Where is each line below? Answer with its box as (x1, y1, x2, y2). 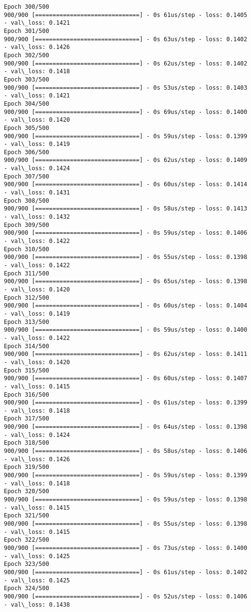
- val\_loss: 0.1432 (4, 213, 70, 221)
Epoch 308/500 (4, 197, 50, 204)
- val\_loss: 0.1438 (4, 601, 70, 608)
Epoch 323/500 (4, 561, 50, 568)
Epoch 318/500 (4, 439, 50, 447)
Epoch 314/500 (4, 342, 50, 350)
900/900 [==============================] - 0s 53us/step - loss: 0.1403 (4, 84, 248, 91)
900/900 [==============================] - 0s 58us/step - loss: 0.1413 (4, 205, 248, 212)
